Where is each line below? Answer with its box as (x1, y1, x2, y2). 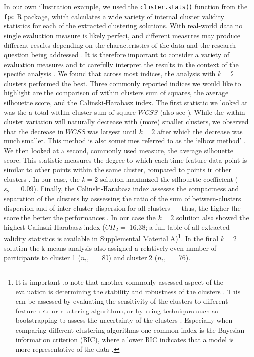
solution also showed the (176, 212, 249, 223)
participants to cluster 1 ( (4, 252, 81, 263)
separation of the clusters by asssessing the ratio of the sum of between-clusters (4, 193, 241, 203)
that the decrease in (4, 126, 63, 136)
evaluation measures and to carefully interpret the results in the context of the (4, 59, 239, 69)
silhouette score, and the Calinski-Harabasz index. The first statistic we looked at (4, 97, 248, 108)
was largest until (87, 126, 137, 136)
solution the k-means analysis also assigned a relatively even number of (4, 243, 216, 253)
